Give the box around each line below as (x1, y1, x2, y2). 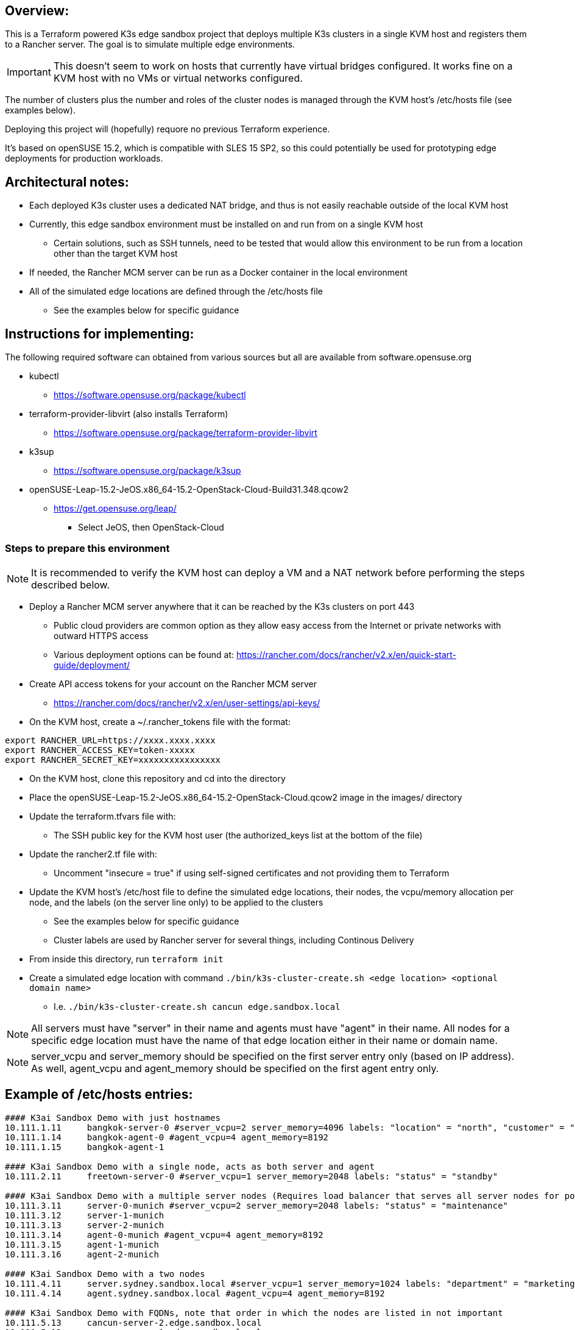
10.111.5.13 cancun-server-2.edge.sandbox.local (5, 1317, 262, 1328)
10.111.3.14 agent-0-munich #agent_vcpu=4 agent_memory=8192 (5, 1229, 323, 1240)
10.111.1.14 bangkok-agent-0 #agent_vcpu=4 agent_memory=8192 (5, 1132, 329, 1142)
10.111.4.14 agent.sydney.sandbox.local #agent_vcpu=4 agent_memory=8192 (5, 1288, 385, 1298)
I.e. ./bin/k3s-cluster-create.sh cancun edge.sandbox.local (54, 1001, 340, 1012)
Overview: (5, 3, 69, 18)
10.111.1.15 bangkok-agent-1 (5, 1142, 164, 1152)
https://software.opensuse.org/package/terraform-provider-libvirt (54, 427, 317, 438)
